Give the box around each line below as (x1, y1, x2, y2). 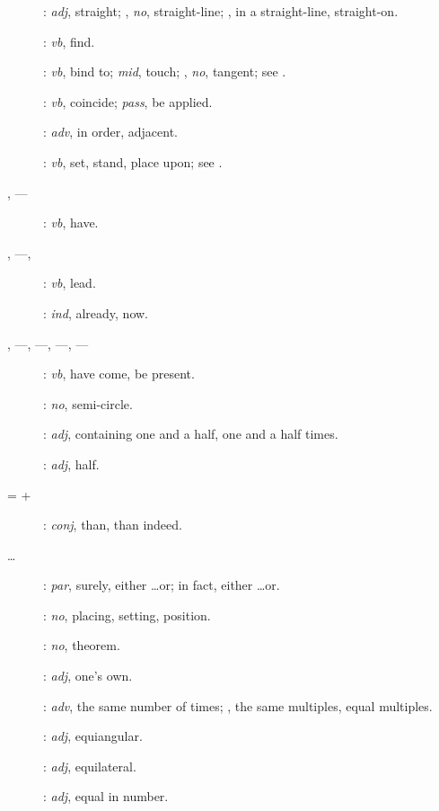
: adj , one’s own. (43, 666, 133, 685)
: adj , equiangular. (43, 726, 143, 745)
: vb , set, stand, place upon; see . (43, 152, 223, 171)
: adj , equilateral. (43, 756, 136, 775)
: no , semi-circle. (43, 394, 133, 413)
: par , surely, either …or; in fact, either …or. (43, 575, 280, 594)
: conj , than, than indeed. (43, 515, 182, 534)
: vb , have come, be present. (43, 364, 195, 383)
